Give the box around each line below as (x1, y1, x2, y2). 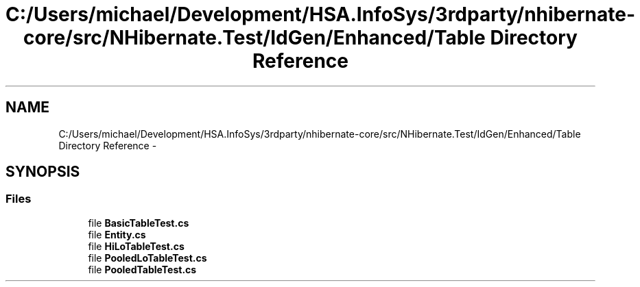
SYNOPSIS (5, 163, 80, 181)
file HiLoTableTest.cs (88, 240, 185, 252)
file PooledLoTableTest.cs (88, 251, 207, 264)
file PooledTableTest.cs (88, 263, 197, 275)
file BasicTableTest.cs (88, 216, 189, 229)
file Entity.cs (88, 228, 146, 240)
